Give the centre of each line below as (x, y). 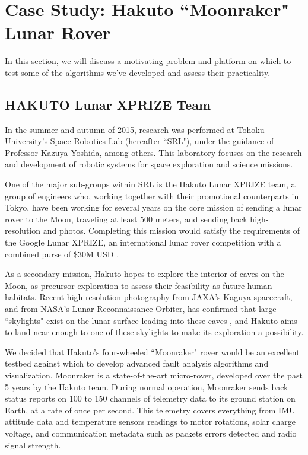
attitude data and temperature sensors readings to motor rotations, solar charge (150, 421)
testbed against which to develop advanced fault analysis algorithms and (137, 363)
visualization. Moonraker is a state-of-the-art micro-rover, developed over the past (154, 375)
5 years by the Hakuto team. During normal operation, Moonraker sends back (147, 386)
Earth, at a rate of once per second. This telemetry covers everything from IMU (150, 410)
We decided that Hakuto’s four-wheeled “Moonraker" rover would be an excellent (152, 351)
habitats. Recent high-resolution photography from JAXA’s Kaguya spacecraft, (149, 297)
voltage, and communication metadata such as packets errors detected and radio (151, 433)
